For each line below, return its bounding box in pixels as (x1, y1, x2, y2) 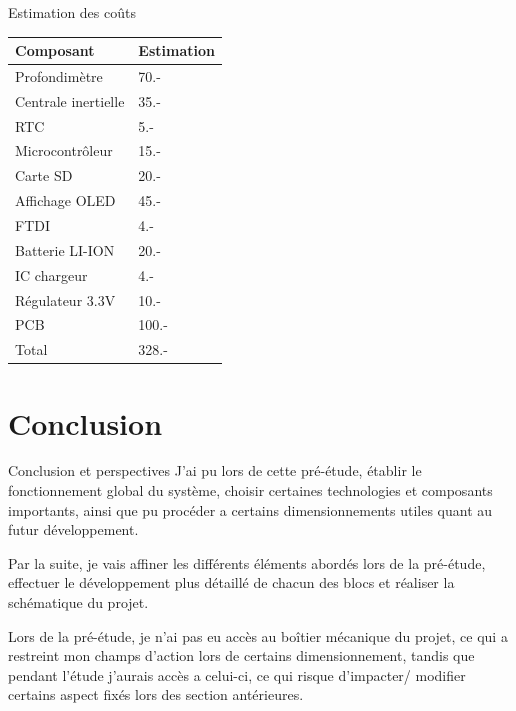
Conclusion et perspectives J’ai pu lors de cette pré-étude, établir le (8, 460, 422, 481)
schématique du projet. (8, 592, 149, 612)
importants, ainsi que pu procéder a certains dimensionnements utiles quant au (8, 499, 493, 520)
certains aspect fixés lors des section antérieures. (8, 684, 304, 705)
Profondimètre (15, 65, 103, 86)
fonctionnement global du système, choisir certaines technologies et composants (8, 480, 493, 501)
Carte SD (15, 165, 73, 186)
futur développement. (8, 519, 139, 540)
